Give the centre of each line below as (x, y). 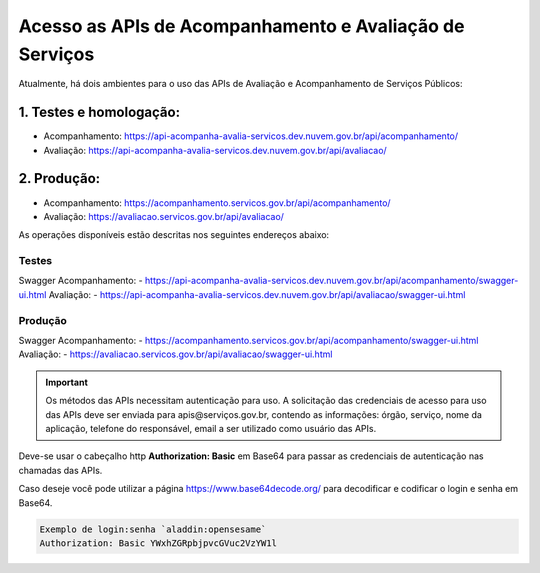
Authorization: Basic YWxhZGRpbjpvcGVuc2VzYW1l (158, 543)
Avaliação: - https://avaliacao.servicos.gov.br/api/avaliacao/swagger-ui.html (175, 354)
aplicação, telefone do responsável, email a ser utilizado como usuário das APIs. (211, 428)
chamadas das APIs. (60, 470)
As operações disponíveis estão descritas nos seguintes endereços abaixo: (174, 235)
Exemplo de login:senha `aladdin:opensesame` (153, 529)
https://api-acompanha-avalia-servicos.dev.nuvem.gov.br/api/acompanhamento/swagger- (332, 281)
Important (67, 382)
